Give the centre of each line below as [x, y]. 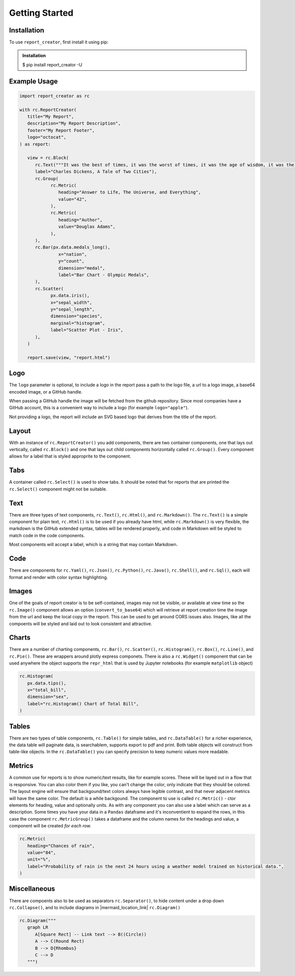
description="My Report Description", [74, 123]
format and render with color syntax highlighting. [59, 577]
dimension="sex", [48, 697]
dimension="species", [76, 316]
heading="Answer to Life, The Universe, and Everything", [130, 192]
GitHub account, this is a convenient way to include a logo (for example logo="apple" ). [99, 408]
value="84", [42, 853]
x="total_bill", [47, 690]
